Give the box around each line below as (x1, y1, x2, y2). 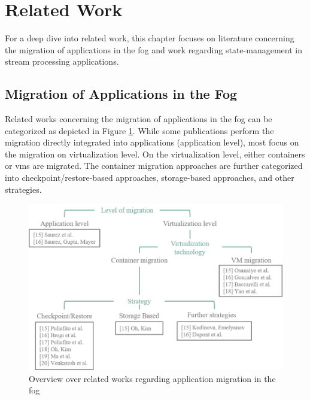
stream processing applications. (5, 55, 119, 68)
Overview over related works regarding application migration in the (29, 372, 276, 384)
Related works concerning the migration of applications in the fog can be (5, 113, 272, 125)
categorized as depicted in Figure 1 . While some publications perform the (5, 124, 274, 137)
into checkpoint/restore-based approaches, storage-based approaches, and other (5, 171, 294, 184)
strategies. (5, 183, 42, 195)
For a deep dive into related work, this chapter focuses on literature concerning (5, 32, 294, 44)
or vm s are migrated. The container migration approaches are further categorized (5, 159, 303, 172)
